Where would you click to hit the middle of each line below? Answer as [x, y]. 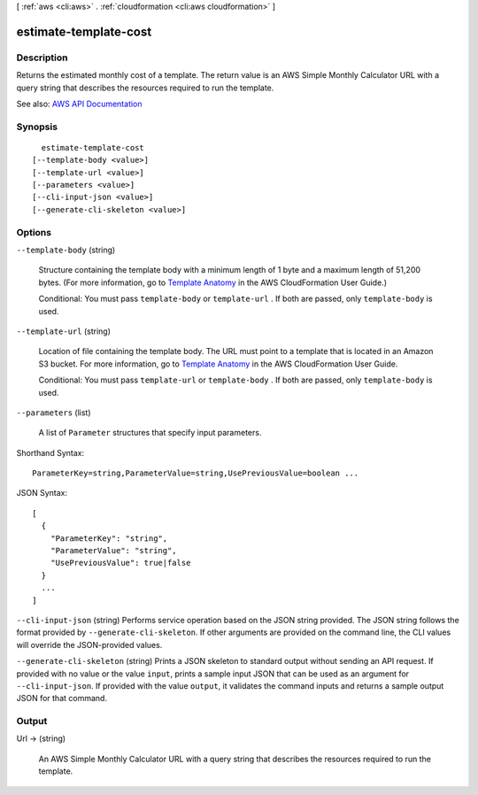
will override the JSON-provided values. [89, 644]
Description [42, 58]
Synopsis [37, 127]
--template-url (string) [63, 331]
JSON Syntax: [42, 493]
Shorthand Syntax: [50, 452]
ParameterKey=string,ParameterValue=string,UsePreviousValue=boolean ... [196, 473]
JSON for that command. [62, 699]
